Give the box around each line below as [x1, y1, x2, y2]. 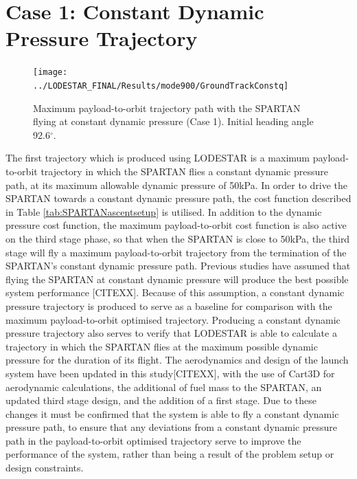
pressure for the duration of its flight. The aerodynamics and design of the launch [5, 353, 349, 367]
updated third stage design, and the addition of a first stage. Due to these [5, 393, 316, 408]
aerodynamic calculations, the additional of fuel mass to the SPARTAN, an [5, 379, 322, 394]
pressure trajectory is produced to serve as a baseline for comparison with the [5, 298, 332, 313]
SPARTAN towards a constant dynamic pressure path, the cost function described [5, 191, 352, 205]
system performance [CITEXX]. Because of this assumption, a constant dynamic [5, 285, 345, 300]
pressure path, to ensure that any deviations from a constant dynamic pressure [5, 420, 337, 434]
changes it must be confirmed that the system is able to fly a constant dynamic [5, 406, 339, 421]
